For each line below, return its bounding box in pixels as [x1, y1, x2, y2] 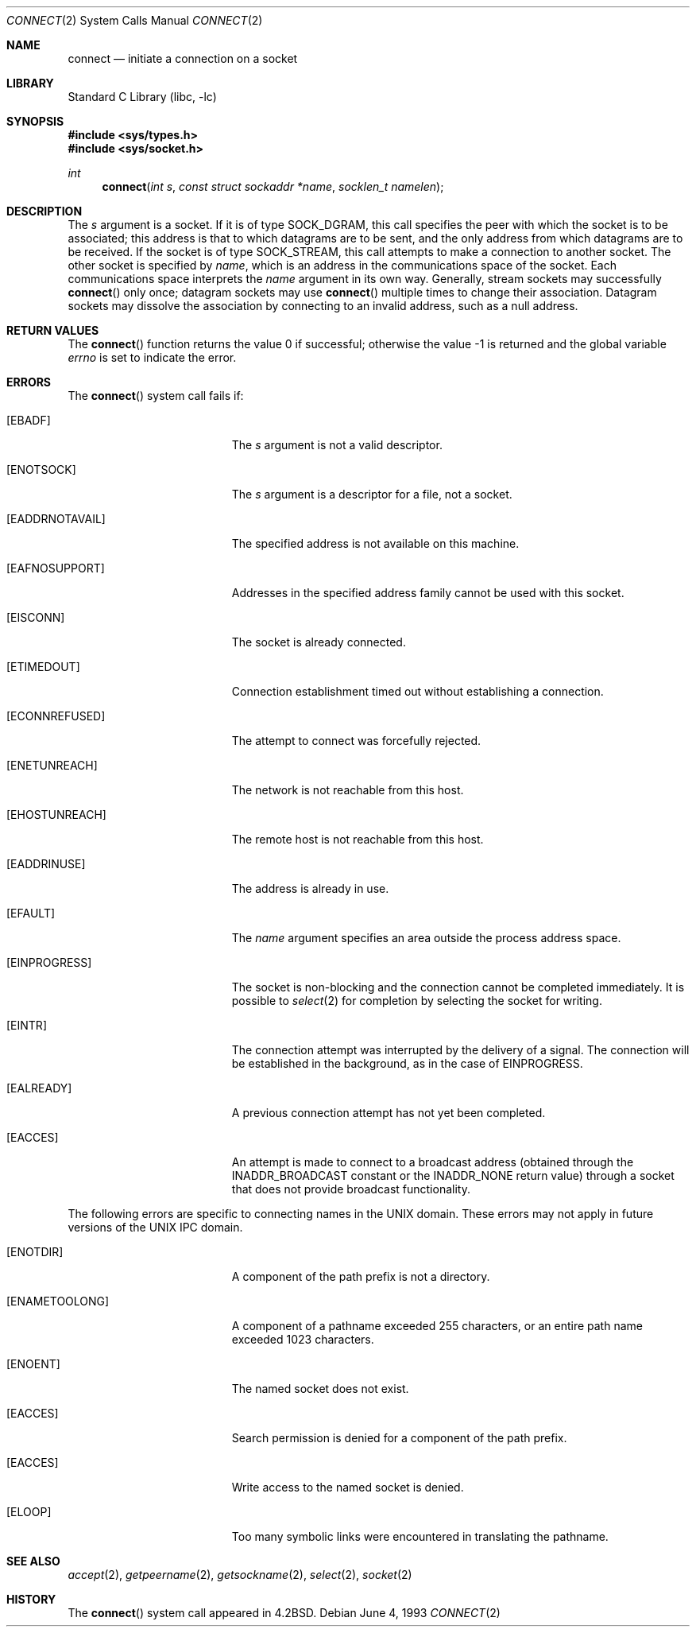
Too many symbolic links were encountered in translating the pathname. [231, 1530, 609, 1543]
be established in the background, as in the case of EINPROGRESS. [231, 1057, 583, 1070]
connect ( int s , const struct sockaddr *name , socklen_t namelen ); [102, 180, 444, 193]
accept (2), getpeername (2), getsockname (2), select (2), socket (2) [68, 1568, 412, 1581]
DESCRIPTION [6, 204, 83, 218]
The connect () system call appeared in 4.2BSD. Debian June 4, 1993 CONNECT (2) [68, 1606, 501, 1619]
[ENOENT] [6, 1357, 60, 1371]
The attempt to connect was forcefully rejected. [231, 734, 481, 747]
